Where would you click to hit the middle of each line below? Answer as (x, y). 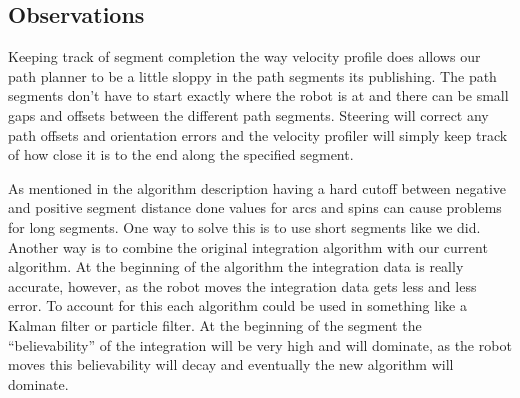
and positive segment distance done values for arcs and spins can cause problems (255, 207)
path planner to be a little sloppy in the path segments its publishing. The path (252, 75)
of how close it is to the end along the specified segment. (181, 154)
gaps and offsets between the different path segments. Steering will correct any (248, 114)
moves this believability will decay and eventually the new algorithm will (231, 364)
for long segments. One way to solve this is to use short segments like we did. (244, 226)
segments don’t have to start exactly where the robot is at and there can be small (258, 95)
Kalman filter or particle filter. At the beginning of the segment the (215, 324)
